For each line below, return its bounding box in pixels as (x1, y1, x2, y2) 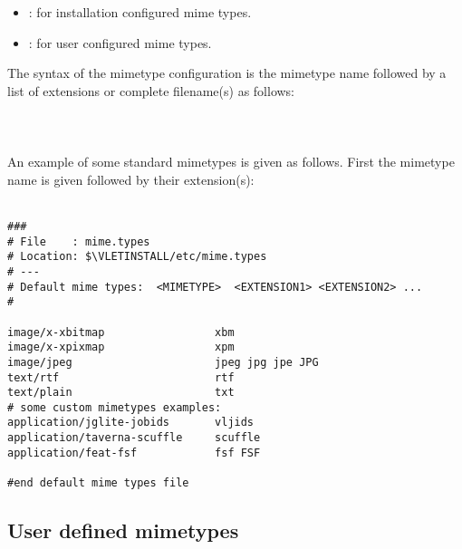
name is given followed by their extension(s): (7, 169, 255, 188)
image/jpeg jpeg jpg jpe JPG (7, 355, 319, 369)
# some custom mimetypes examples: (7, 400, 222, 414)
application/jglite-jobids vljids (7, 416, 255, 429)
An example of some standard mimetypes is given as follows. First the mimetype (7, 152, 455, 171)
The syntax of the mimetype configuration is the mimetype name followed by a (7, 63, 447, 82)
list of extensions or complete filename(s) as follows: (7, 81, 295, 100)
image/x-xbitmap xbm (7, 325, 235, 339)
